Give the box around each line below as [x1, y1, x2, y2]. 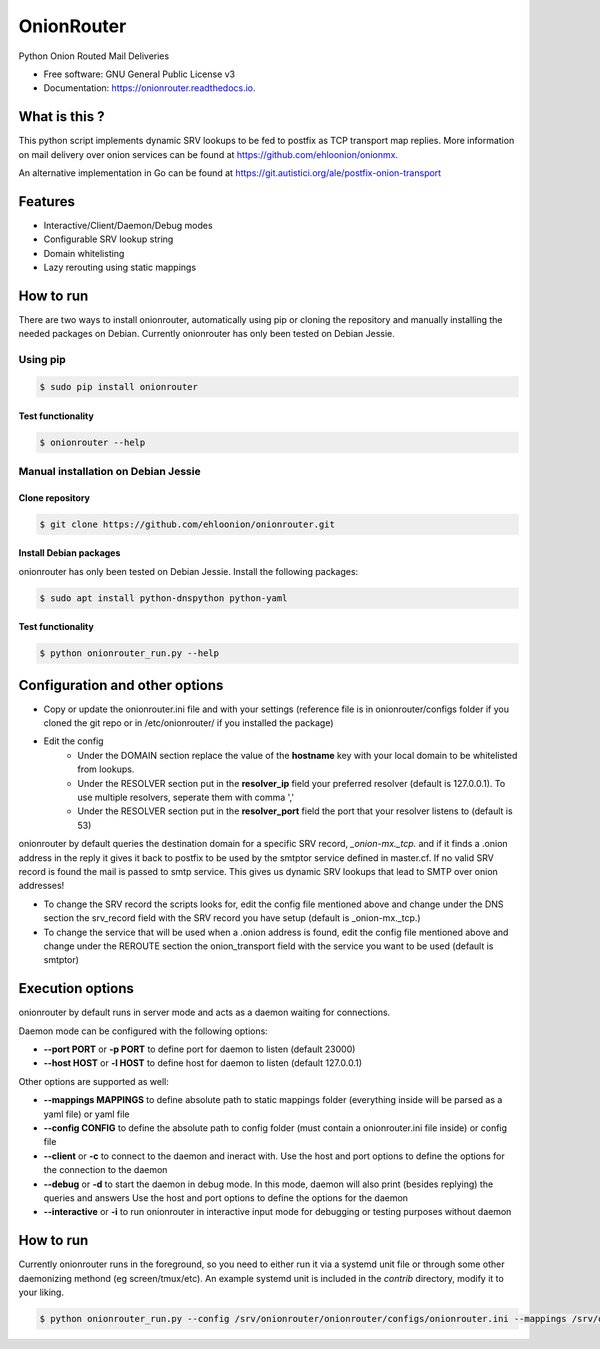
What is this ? [18, 108, 105, 125]
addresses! [18, 880, 65, 892]
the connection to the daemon [43, 1164, 168, 1176]
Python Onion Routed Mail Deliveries [18, 50, 170, 62]
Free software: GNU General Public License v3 [43, 68, 236, 80]
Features [18, 193, 75, 210]
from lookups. [77, 763, 135, 775]
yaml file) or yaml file [43, 1108, 130, 1120]
